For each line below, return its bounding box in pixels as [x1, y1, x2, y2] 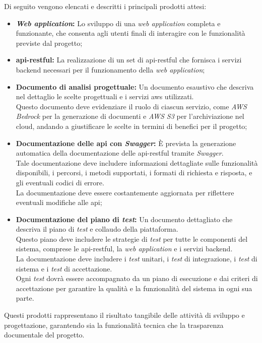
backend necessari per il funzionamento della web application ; [16, 64, 205, 75]
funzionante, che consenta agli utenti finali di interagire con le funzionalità [16, 28, 245, 38]
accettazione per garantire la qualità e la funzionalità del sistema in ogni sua [16, 283, 252, 293]
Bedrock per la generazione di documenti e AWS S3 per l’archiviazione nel [16, 111, 244, 121]
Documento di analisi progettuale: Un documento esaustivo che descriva [16, 81, 254, 92]
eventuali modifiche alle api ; [16, 197, 102, 208]
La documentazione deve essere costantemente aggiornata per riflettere [16, 187, 234, 197]
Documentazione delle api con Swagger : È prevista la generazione [16, 138, 236, 148]
